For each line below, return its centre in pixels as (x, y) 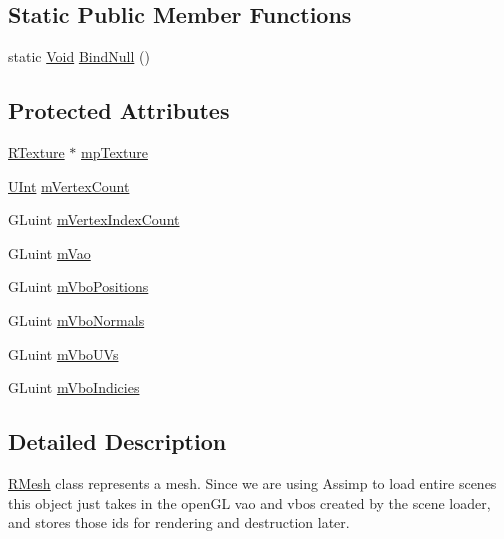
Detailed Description (117, 441)
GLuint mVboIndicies (74, 387)
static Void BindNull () (79, 56)
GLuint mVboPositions (78, 286)
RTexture (36, 152)
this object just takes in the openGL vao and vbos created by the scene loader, (249, 502)
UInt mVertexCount (69, 185)
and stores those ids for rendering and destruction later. (179, 522)
